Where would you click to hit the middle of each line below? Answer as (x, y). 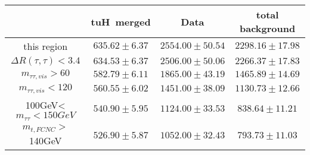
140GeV (46, 140)
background (267, 28)
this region (46, 46)
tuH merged (121, 21)
